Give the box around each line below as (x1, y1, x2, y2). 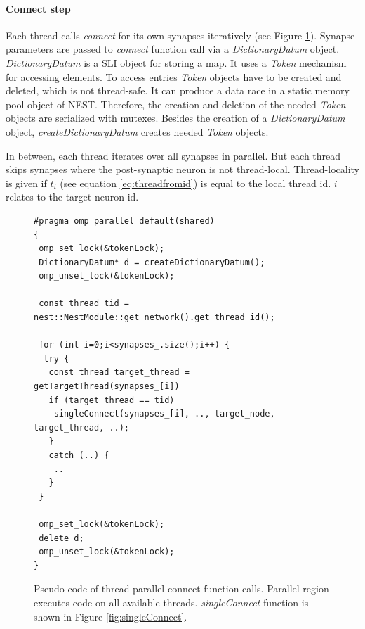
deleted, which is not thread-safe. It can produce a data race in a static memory (6, 83, 350, 98)
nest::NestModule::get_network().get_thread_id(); (34, 312, 275, 323)
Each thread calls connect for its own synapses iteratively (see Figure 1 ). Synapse (6, 27, 355, 42)
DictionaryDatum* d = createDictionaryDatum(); (39, 257, 265, 267)
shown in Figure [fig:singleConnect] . (34, 609, 187, 623)
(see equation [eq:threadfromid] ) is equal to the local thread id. (60, 175, 331, 190)
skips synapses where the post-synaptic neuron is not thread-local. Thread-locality (6, 162, 359, 177)
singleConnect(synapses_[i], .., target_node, (53, 409, 275, 419)
